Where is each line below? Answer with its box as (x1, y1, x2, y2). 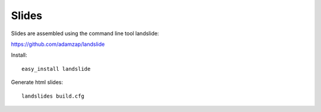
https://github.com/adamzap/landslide (11, 41, 105, 48)
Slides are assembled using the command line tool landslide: (11, 30, 159, 37)
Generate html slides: (11, 79, 64, 86)
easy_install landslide (21, 66, 91, 72)
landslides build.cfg (21, 92, 84, 99)
